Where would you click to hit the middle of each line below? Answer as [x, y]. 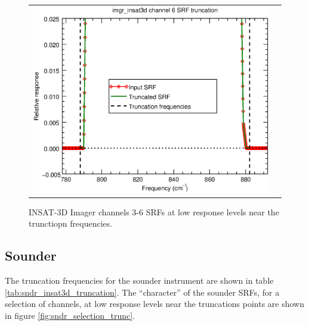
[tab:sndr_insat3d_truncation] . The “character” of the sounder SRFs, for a [142, 292]
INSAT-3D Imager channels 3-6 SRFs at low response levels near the [154, 211]
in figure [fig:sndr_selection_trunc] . [70, 315]
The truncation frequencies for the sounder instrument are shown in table [139, 280]
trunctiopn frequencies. [71, 223]
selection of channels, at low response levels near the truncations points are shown [155, 304]
